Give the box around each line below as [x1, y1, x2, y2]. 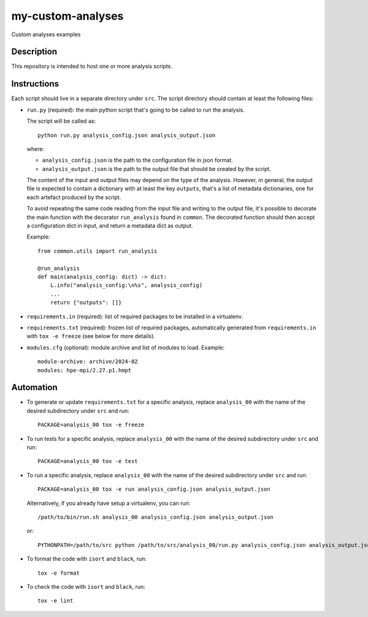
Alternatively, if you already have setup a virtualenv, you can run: [26, 499, 191, 507]
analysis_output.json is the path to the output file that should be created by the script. [42, 165, 271, 172]
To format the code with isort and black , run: [26, 555, 147, 562]
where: [26, 145, 45, 153]
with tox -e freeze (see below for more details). [26, 332, 156, 340]
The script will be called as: [26, 117, 96, 125]
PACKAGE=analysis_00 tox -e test [37, 458, 138, 465]
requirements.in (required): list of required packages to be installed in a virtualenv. [26, 313, 243, 320]
